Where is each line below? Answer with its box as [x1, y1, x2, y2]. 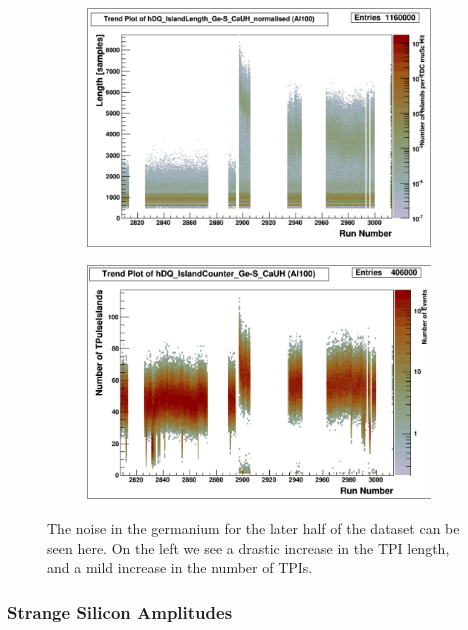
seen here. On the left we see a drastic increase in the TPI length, [47, 537, 450, 558]
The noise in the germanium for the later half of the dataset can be [47, 518, 460, 539]
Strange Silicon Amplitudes [7, 599, 233, 624]
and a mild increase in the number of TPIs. [47, 557, 313, 578]
